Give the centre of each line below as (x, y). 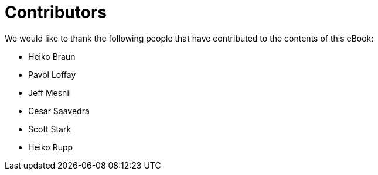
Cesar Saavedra (59, 111)
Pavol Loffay (52, 74)
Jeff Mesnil (50, 92)
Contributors (56, 12)
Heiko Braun (52, 56)
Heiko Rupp (51, 147)
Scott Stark (50, 129)
